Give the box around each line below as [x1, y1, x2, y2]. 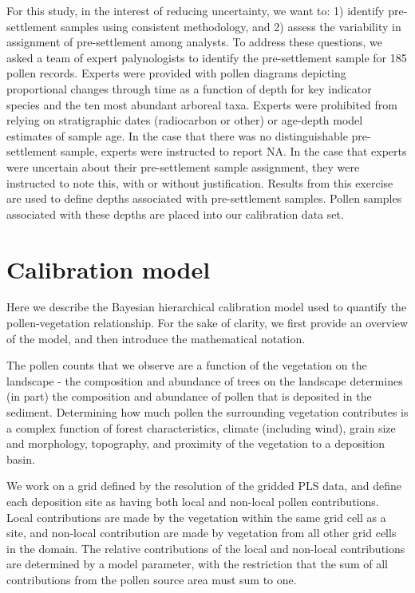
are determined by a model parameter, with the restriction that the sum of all [6, 555, 388, 572]
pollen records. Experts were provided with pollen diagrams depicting [6, 65, 346, 81]
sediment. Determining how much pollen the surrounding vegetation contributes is [6, 404, 409, 420]
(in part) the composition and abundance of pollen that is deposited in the [6, 388, 372, 405]
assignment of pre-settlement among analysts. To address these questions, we [6, 34, 382, 50]
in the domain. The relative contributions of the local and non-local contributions [6, 540, 405, 556]
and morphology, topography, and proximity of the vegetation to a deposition [6, 435, 385, 452]
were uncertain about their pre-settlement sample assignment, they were [6, 158, 360, 175]
